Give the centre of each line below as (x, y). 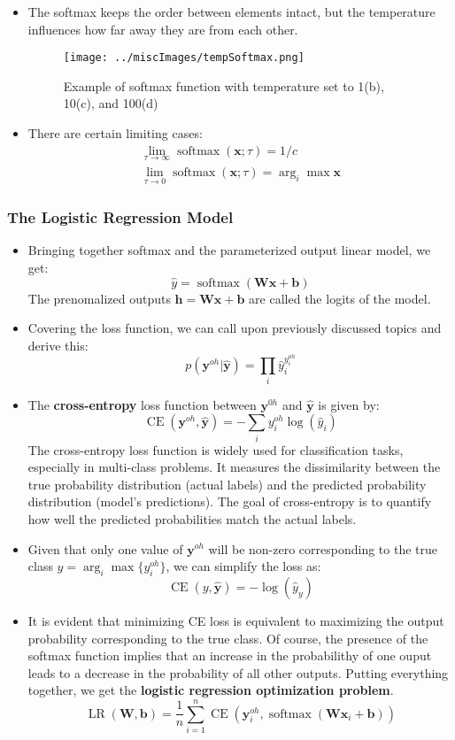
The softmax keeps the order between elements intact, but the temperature (231, 12)
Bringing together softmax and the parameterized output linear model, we (229, 250)
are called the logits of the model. (340, 298)
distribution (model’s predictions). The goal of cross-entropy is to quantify (230, 501)
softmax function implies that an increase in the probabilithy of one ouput (230, 655)
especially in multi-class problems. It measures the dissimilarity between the (234, 467)
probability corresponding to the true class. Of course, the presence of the (228, 638)
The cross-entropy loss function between (142, 404)
